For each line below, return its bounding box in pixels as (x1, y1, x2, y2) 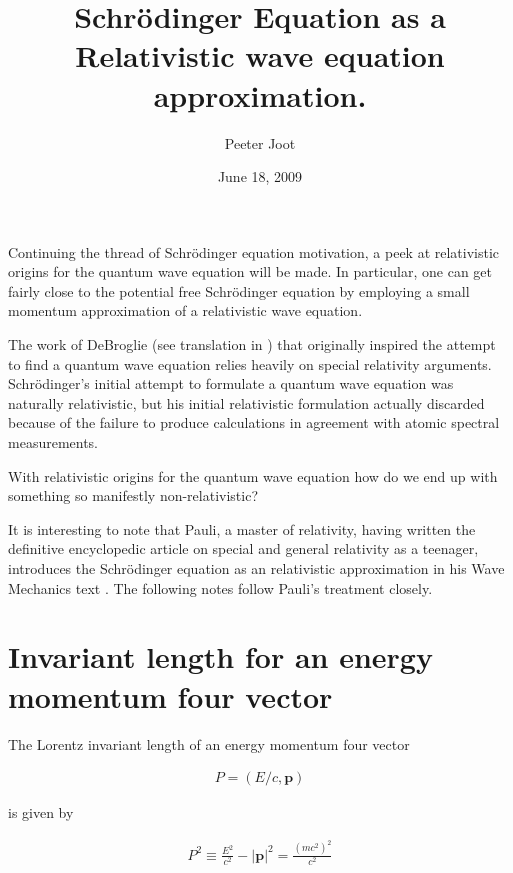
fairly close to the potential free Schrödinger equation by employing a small (8, 280, 470, 301)
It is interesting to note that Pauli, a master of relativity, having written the (8, 518, 476, 539)
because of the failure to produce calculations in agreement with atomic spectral (8, 412, 500, 433)
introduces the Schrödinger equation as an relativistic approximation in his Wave (8, 558, 505, 578)
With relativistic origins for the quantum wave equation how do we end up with (8, 465, 498, 486)
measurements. (8, 432, 99, 453)
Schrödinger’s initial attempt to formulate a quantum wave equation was (8, 373, 454, 394)
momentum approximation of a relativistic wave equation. (8, 300, 363, 321)
